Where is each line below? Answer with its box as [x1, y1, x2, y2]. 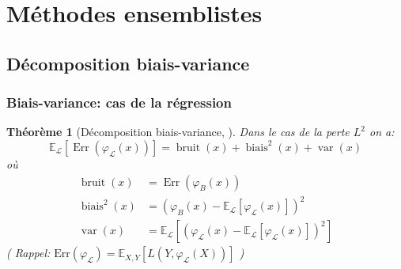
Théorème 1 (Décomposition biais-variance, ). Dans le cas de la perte [6, 123, 350, 140]
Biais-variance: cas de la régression [6, 93, 232, 112]
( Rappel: [6, 244, 51, 261]
